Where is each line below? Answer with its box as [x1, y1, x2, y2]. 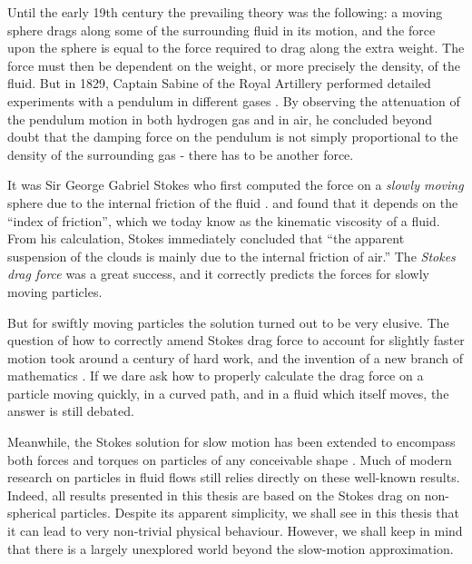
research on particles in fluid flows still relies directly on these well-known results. [7, 468, 460, 487]
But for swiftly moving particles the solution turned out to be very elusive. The [7, 312, 449, 331]
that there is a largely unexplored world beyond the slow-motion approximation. [7, 539, 454, 558]
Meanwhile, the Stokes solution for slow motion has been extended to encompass [7, 432, 456, 451]
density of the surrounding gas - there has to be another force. [7, 144, 354, 163]
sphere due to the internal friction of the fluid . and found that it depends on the [7, 193, 458, 212]
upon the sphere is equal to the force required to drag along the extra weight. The [7, 38, 465, 57]
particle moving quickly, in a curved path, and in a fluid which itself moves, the [7, 383, 449, 402]
